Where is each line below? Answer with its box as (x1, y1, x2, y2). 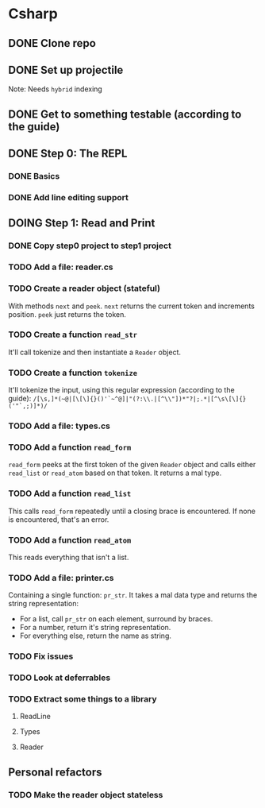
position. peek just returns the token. (8, 309, 127, 319)
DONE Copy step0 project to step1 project (8, 240, 172, 251)
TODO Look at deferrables (8, 672, 111, 683)
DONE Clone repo (8, 37, 97, 50)
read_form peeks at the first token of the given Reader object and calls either (8, 460, 256, 470)
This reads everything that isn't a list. (8, 552, 129, 562)
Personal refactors (8, 765, 102, 779)
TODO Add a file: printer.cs (8, 572, 114, 583)
